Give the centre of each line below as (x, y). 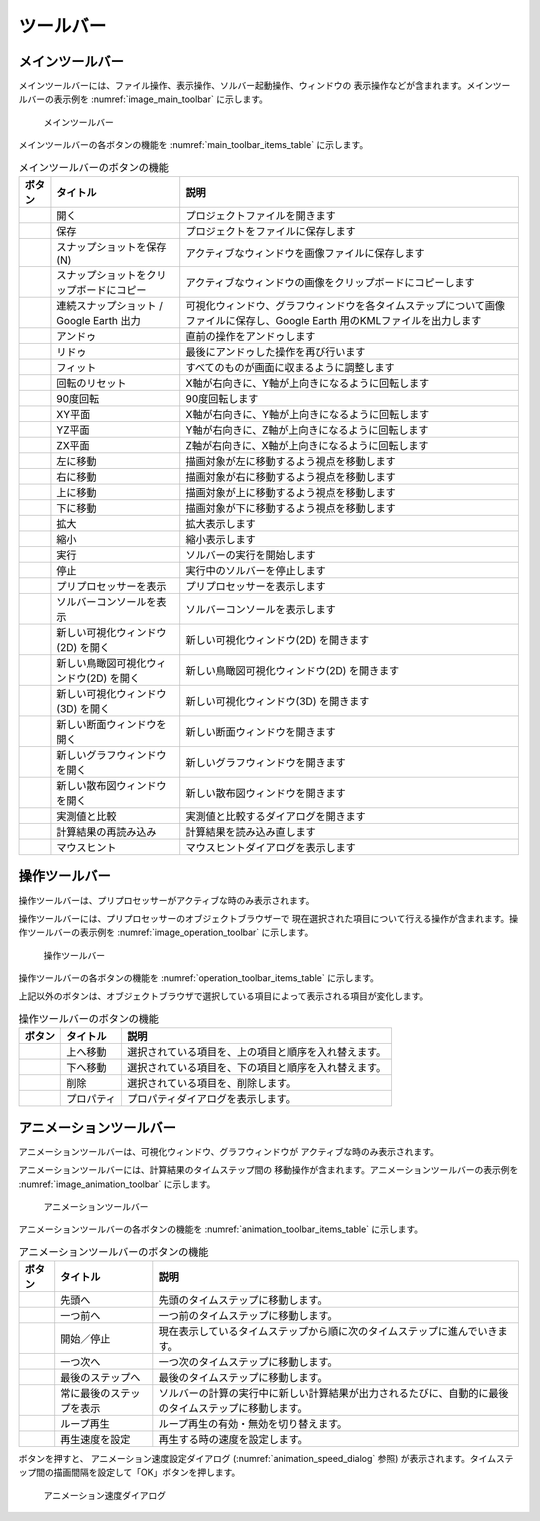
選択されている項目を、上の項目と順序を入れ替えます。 (256, 1052)
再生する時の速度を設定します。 (233, 1440)
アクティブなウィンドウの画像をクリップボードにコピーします (330, 282)
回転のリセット (91, 383)
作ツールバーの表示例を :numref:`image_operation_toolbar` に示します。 (166, 932)
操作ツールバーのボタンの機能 (89, 1019)
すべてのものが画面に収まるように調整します (290, 367)
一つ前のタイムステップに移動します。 (248, 1316)
